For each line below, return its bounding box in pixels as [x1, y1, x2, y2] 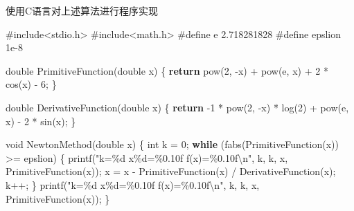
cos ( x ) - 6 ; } [6, 77, 57, 91]
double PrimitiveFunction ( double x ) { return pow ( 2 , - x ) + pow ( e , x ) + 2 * [6, 63, 328, 77]
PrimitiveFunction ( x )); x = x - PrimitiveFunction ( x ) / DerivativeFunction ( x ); [6, 164, 336, 178]
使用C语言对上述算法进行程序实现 [6, 3, 159, 17]
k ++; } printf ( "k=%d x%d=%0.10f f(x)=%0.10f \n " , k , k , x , [6, 177, 260, 192]
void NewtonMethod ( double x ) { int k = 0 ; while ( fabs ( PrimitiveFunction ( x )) [6, 137, 339, 152]
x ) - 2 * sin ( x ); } [6, 113, 76, 128]
